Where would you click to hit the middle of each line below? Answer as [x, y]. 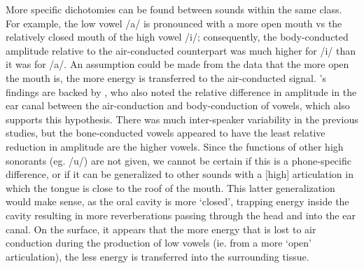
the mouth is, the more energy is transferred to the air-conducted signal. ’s [166, 77]
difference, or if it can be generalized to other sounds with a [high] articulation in [180, 174]
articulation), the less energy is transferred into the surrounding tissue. [157, 256]
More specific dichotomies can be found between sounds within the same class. [174, 9]
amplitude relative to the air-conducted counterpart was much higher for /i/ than [181, 50]
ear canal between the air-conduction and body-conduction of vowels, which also [178, 105]
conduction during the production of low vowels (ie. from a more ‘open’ [159, 243]
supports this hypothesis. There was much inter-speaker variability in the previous [182, 119]
